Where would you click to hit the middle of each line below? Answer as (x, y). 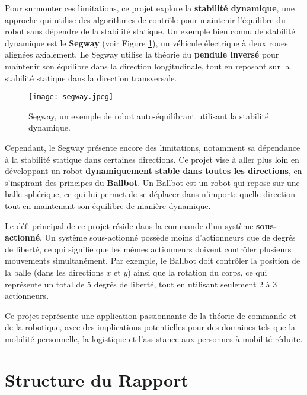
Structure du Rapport (97, 379)
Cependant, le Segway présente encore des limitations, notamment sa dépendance (153, 147)
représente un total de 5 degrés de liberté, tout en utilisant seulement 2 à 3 (141, 284)
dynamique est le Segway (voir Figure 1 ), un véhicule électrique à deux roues (146, 42)
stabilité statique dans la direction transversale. (91, 78)
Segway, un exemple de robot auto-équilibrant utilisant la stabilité (149, 116)
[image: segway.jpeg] (71, 97)
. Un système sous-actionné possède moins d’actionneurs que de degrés (168, 237)
